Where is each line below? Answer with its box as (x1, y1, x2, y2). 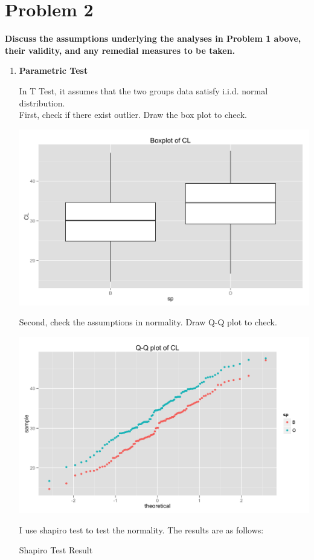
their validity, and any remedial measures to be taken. (5, 44, 235, 56)
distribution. (19, 96, 65, 109)
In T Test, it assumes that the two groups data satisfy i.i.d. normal (19, 84, 268, 97)
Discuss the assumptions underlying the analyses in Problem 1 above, (5, 32, 301, 45)
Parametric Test (19, 64, 88, 77)
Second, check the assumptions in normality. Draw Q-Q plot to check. (19, 316, 277, 328)
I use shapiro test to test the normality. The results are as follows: (19, 523, 264, 536)
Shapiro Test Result (19, 544, 93, 556)
